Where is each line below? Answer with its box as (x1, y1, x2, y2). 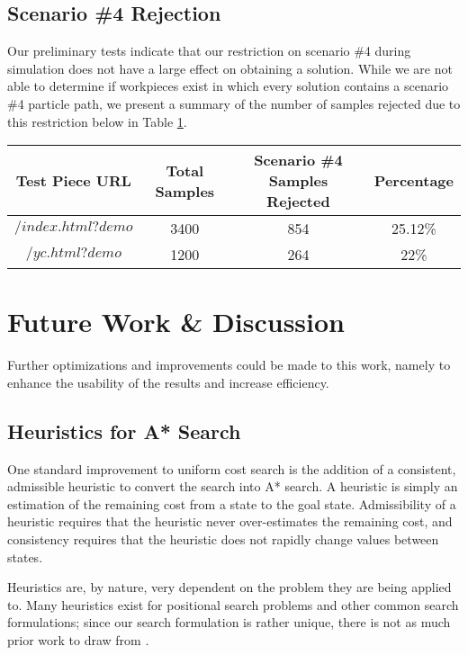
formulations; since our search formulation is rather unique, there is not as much (7, 613, 451, 632)
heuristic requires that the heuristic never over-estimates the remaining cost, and (7, 512, 453, 531)
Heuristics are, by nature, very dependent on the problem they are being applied (7, 578, 452, 597)
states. (7, 547, 43, 566)
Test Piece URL (15, 170, 131, 192)
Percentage (373, 170, 454, 192)
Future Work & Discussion (7, 303, 345, 340)
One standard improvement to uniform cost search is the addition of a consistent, (7, 459, 456, 478)
